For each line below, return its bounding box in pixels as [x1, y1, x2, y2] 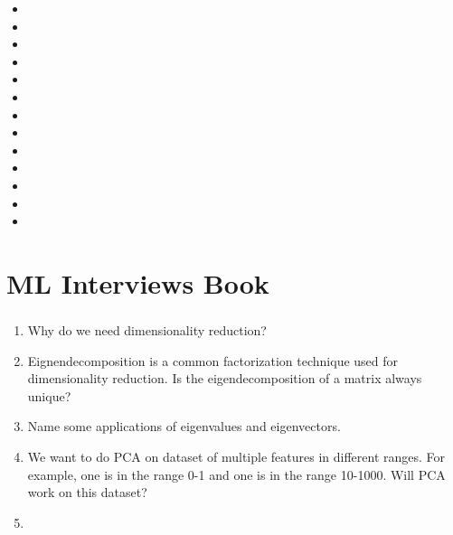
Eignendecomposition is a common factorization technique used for [27, 351, 399, 370]
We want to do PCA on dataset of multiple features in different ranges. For [27, 446, 446, 465]
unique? [27, 386, 71, 405]
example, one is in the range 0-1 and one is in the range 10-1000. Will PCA [27, 465, 446, 483]
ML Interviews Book [6, 264, 269, 301]
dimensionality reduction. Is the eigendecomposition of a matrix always [27, 369, 422, 388]
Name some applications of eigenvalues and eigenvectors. [27, 417, 341, 436]
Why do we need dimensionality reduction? [27, 321, 267, 340]
